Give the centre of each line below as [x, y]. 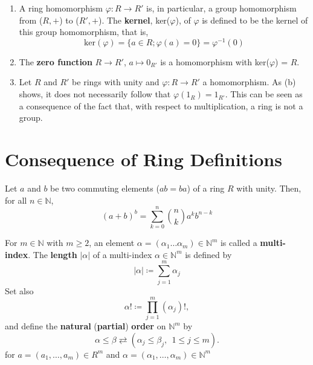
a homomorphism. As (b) [249, 82]
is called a [239, 243]
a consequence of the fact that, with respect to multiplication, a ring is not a [161, 105]
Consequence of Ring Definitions [144, 159]
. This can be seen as [264, 94]
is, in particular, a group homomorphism [221, 8]
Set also [19, 290]
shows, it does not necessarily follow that [95, 94]
